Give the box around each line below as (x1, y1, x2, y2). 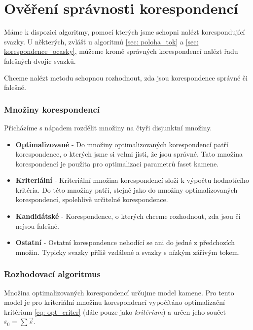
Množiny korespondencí (4, 103, 100, 115)
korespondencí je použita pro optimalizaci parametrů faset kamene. (15, 158, 219, 168)
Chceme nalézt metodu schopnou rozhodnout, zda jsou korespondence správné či (4, 72, 248, 82)
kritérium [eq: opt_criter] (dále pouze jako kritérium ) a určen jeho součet (4, 306, 226, 317)
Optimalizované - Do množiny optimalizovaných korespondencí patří (15, 139, 228, 149)
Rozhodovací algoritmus (4, 268, 101, 280)
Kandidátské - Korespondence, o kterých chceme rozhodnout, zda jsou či (15, 211, 241, 221)
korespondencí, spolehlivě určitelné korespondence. (15, 194, 168, 205)
